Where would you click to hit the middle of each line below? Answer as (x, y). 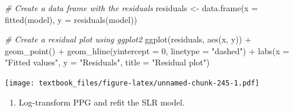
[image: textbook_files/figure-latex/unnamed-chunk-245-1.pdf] (132, 83)
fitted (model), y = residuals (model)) (71, 19)
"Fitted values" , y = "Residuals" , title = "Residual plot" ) (107, 62)
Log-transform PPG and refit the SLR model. (102, 102)
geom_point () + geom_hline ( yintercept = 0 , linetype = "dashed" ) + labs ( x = (147, 50)
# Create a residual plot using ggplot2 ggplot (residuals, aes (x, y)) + (128, 39)
